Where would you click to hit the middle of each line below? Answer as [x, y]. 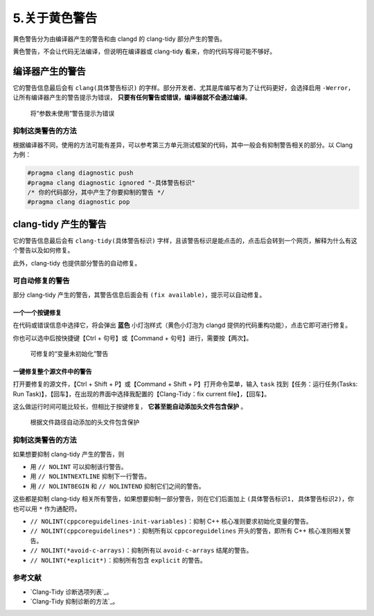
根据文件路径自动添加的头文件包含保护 [85, 422]
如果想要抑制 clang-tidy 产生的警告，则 [69, 454]
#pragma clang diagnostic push [81, 173]
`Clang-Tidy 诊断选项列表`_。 [72, 592]
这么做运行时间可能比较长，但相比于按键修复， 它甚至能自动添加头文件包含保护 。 [130, 407]
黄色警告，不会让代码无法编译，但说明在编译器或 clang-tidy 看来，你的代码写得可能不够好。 [144, 51]
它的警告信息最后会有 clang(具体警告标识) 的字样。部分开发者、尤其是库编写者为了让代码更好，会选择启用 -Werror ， [184, 87]
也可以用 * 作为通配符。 [47, 509]
